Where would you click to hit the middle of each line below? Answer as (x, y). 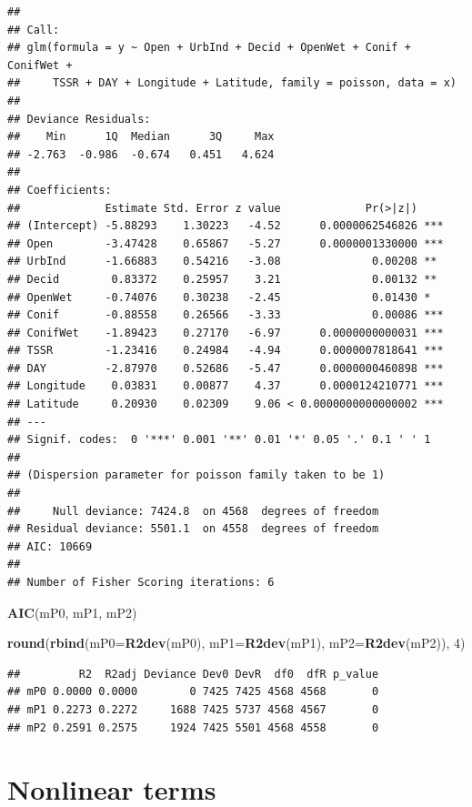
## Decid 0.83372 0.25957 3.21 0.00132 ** (222, 279)
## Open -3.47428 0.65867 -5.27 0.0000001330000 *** (226, 243)
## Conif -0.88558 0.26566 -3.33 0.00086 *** (226, 315)
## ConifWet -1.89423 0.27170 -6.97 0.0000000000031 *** (226, 333)
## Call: (34, 30)
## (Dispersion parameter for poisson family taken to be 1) (196, 475)
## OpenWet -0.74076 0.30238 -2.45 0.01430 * (219, 297)
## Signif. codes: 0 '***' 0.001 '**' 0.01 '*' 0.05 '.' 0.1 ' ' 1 (219, 440)
